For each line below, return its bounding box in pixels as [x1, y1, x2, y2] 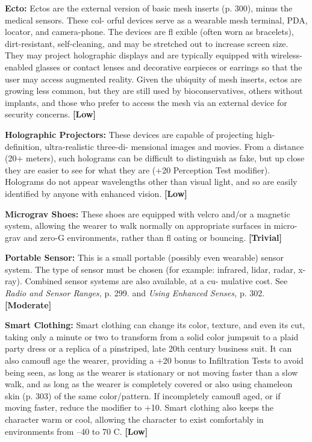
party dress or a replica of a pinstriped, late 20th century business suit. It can [5, 342, 292, 355]
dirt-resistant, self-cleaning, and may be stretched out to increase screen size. [5, 37, 289, 49]
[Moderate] [5, 298, 52, 311]
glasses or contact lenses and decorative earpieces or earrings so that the [36, 60, 302, 73]
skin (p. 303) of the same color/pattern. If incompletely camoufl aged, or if [5, 389, 281, 402]
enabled [5, 60, 33, 73]
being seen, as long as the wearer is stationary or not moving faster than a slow [5, 366, 298, 378]
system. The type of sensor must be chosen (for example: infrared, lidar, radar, [5, 263, 296, 275]
